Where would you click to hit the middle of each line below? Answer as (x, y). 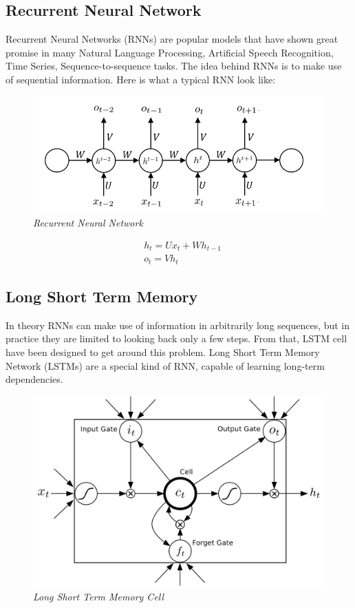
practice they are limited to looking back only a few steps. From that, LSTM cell (176, 338)
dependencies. (34, 379)
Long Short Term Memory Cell (99, 596)
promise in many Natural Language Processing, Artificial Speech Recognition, (170, 52)
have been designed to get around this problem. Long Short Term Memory (163, 352)
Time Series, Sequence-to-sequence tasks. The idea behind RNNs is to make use (174, 66)
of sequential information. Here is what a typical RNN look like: (141, 79)
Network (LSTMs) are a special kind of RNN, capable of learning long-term (165, 365)
